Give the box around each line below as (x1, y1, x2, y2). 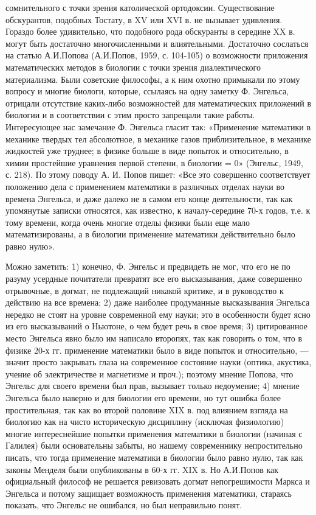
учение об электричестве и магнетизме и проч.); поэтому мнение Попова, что (5, 367, 294, 380)
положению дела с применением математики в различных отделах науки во (5, 180, 284, 192)
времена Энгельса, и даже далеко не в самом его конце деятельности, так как (5, 192, 293, 205)
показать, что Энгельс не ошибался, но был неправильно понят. (5, 499, 242, 511)
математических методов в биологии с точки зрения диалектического (5, 60, 261, 73)
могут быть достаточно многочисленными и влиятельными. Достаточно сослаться (5, 37, 309, 49)
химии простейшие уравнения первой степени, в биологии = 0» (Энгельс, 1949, (5, 156, 303, 169)
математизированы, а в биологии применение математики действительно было (5, 228, 295, 240)
